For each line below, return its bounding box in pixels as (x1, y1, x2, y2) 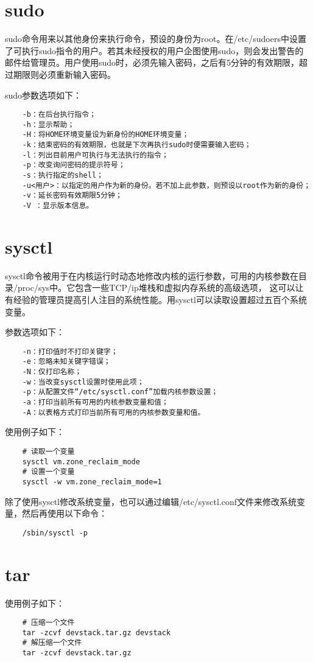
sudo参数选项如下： (5, 88, 82, 101)
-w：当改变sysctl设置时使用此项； (22, 377, 144, 386)
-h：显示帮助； (22, 120, 75, 129)
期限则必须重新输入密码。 (13, 68, 116, 80)
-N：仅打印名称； (22, 368, 82, 377)
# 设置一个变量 (22, 467, 75, 476)
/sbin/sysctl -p (22, 528, 88, 537)
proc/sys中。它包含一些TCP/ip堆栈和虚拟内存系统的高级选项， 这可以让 (17, 281, 304, 294)
